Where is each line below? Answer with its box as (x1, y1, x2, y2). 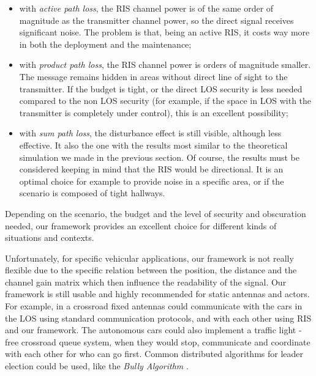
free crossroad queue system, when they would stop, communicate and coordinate (5, 335, 310, 348)
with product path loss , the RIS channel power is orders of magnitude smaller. (19, 58, 311, 71)
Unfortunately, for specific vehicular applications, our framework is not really (5, 251, 294, 264)
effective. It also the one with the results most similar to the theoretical (19, 138, 288, 151)
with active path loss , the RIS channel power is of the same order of (19, 2, 274, 14)
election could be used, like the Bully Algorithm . (5, 359, 189, 372)
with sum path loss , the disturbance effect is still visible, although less (19, 127, 282, 139)
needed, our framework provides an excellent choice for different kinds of (5, 219, 277, 232)
